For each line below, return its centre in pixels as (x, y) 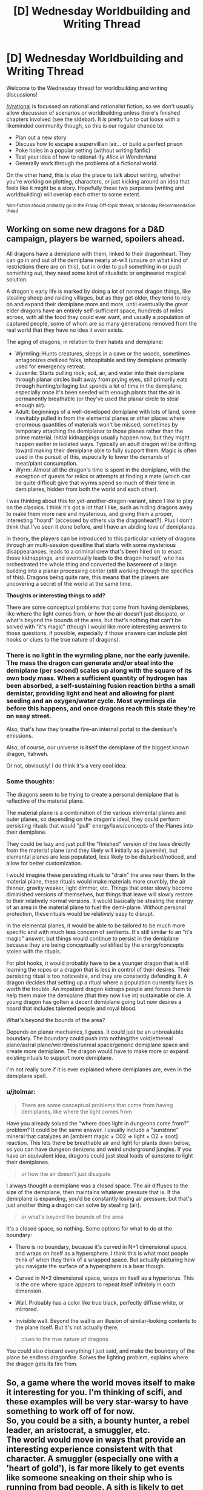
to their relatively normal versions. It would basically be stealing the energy (100, 901)
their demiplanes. (28, 1162)
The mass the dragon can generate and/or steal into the (90, 662)
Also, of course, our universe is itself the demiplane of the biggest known (98, 747)
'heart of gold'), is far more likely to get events (95, 1468)
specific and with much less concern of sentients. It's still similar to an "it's (99, 932)
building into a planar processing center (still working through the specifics (100, 571)
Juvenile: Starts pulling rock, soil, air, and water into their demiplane (100, 372)
